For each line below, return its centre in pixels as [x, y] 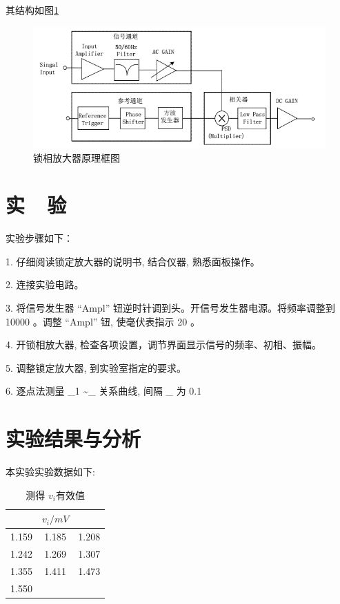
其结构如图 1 [32, 10]
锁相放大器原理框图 [77, 157]
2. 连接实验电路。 [45, 284]
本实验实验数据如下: [50, 472]
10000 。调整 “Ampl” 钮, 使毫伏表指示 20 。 [103, 321]
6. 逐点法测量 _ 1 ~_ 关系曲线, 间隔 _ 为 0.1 [104, 391]
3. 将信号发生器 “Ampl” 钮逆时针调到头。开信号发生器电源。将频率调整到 [170, 308]
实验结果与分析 [73, 438]
